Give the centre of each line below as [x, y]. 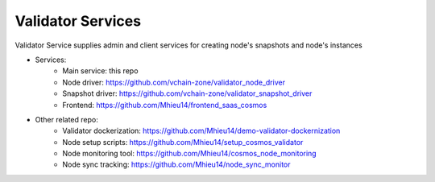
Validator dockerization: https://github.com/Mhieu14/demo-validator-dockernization [201, 131]
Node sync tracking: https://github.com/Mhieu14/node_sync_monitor [176, 164]
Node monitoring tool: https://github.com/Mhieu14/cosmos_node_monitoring [190, 154]
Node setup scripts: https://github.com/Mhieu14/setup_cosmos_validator [183, 142]
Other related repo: [66, 119]
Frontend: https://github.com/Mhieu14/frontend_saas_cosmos [165, 105]
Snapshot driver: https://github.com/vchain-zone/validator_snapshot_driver [187, 93]
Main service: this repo [100, 71]
